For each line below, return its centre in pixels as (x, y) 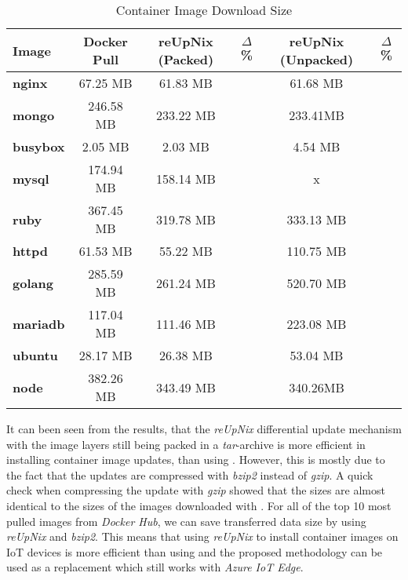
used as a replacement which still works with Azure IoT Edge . (155, 567)
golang (33, 283)
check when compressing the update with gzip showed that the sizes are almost (196, 490)
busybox (39, 146)
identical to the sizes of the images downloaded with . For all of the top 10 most (199, 505)
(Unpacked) (317, 59)
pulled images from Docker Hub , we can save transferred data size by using (186, 521)
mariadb (39, 323)
